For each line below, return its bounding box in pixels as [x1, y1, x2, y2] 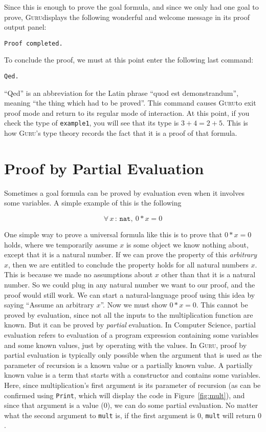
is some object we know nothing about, [126, 239, 249, 250]
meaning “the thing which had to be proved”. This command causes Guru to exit [4, 97, 256, 108]
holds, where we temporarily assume [4, 239, 118, 250]
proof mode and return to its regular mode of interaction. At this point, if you [4, 107, 250, 118]
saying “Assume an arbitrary [4, 299, 94, 310]
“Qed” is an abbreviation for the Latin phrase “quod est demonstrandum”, [4, 87, 239, 98]
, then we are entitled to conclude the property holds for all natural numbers [8, 259, 249, 270]
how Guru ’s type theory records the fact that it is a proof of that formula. [4, 128, 237, 138]
